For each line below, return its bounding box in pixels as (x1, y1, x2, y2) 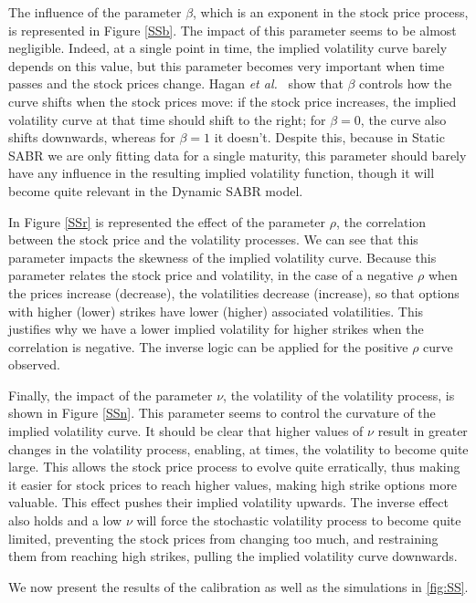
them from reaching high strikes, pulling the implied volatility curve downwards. (8, 546, 458, 566)
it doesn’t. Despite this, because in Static (214, 128, 445, 147)
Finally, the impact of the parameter (8, 385, 213, 404)
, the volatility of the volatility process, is (223, 385, 455, 404)
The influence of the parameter (8, 3, 182, 21)
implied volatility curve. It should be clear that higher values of (8, 421, 364, 441)
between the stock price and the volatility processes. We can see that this (8, 230, 418, 249)
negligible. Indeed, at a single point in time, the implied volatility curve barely (8, 38, 448, 57)
